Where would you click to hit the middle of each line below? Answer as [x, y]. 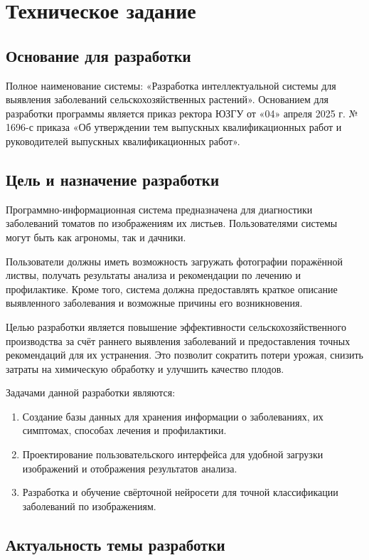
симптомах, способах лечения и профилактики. [124, 430]
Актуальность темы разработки [116, 544]
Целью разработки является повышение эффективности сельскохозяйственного [176, 326]
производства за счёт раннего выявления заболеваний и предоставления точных [178, 340]
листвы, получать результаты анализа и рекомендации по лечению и [153, 275]
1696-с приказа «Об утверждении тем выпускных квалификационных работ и [174, 127]
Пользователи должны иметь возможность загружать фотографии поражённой [175, 261]
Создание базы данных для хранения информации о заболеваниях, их [173, 416]
